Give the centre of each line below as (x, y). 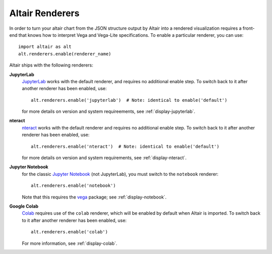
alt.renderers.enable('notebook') (73, 186)
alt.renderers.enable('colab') (70, 232)
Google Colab (24, 206)
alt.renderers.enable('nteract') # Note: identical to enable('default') (125, 146)
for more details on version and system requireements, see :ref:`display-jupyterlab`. (109, 111)
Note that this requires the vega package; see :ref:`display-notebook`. (94, 197)
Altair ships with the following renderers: (51, 65)
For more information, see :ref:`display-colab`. (70, 243)
